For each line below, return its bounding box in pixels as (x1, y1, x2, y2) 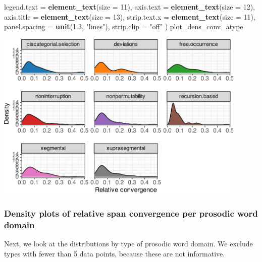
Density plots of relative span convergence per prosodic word (4, 207, 258, 220)
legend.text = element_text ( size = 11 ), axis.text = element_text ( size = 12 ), (4, 2, 255, 12)
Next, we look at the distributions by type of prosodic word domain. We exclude (4, 238, 253, 249)
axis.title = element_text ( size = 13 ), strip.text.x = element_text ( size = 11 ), (4, 11, 255, 22)
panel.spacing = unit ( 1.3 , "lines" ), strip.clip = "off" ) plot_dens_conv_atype (4, 21, 243, 32)
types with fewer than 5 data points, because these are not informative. (4, 248, 225, 258)
